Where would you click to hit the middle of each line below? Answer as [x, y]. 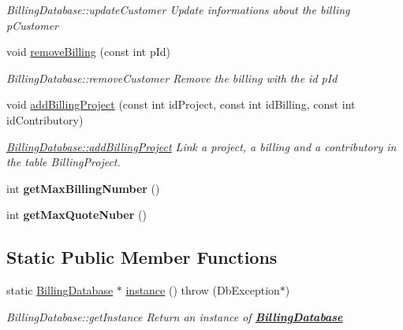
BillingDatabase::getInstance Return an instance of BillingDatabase [175, 316]
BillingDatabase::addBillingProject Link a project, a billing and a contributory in [201, 146]
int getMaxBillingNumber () [83, 188]
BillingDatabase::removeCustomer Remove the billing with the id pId [172, 78]
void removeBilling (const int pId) [89, 52]
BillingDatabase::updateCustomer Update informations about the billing [178, 9]
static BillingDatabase [60, 290]
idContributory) [45, 119]
